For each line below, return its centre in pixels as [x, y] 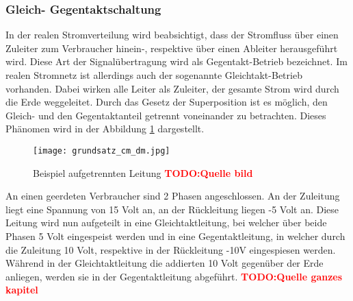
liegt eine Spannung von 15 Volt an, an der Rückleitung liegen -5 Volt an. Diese [172, 209]
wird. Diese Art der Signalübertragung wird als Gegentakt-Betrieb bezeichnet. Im [176, 61]
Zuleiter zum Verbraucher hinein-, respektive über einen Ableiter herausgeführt [172, 48]
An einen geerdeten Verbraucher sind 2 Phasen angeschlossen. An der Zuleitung [173, 196]
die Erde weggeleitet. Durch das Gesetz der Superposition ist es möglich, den [167, 102]
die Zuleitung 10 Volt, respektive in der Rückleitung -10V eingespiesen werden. [171, 249]
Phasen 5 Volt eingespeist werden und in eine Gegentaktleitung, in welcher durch [175, 236]
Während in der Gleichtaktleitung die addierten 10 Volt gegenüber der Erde [165, 263]
